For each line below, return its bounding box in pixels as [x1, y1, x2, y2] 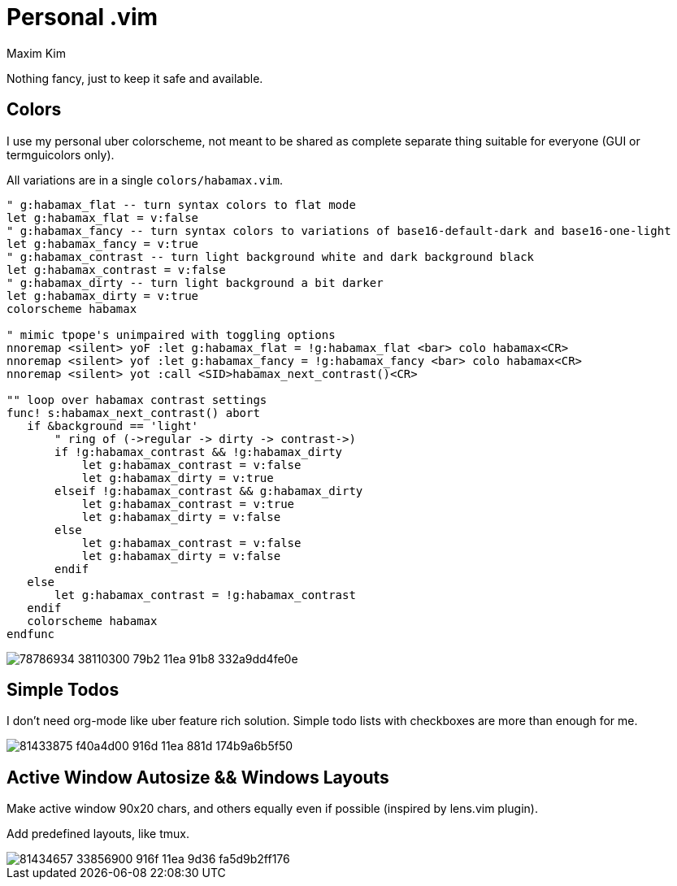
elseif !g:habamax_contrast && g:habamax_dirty [54, 484, 363, 497]
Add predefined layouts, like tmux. [7, 827, 189, 841]
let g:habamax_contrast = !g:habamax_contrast [54, 588, 356, 602]
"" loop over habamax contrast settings [7, 393, 267, 406]
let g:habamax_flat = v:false [7, 211, 199, 224]
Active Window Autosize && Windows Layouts [7, 767, 389, 788]
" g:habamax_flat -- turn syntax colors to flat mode [7, 198, 356, 211]
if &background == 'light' [27, 419, 199, 432]
